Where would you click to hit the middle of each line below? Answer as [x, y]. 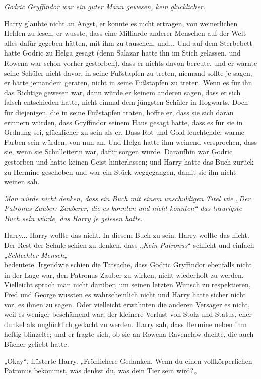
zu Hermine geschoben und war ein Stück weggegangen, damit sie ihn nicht [120, 171]
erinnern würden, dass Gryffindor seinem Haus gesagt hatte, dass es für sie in [123, 122]
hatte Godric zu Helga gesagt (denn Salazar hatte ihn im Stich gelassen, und [122, 53]
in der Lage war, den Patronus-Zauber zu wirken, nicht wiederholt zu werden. [124, 274]
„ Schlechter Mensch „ [36, 255]
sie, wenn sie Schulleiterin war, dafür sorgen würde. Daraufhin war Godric [118, 152]
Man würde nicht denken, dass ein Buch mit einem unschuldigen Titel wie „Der [127, 198]
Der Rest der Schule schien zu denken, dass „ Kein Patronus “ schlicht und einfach [129, 245]
